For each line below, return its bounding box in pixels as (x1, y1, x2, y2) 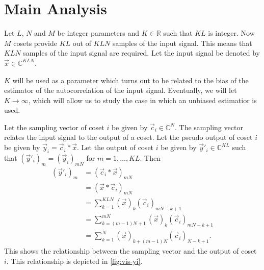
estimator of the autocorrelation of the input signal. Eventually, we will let (4, 85, 237, 95)
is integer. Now (208, 28, 255, 38)
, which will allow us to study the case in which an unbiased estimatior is (28, 94, 257, 105)
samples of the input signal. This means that (112, 37, 252, 48)
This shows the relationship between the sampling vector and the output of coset (4, 246, 257, 256)
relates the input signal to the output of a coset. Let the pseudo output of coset (4, 132, 253, 142)
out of (72, 37, 91, 48)
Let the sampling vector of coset (4, 121, 104, 132)
